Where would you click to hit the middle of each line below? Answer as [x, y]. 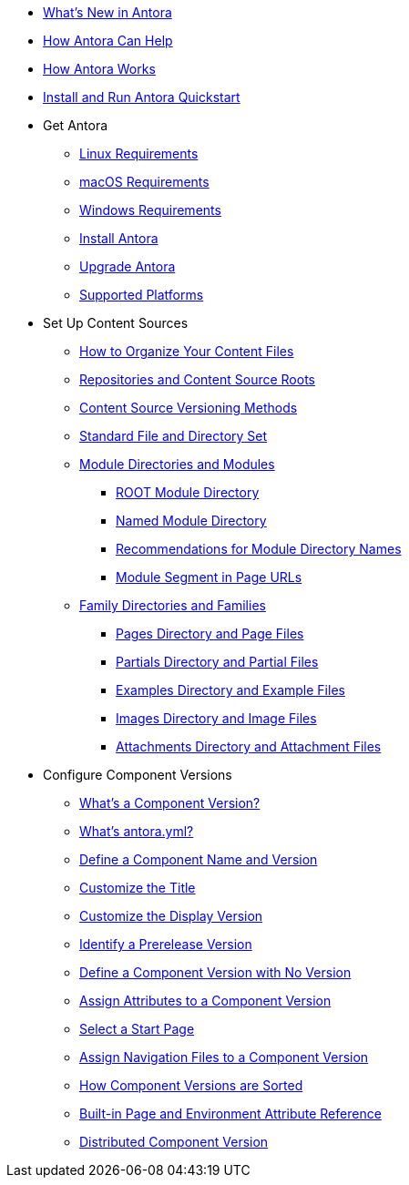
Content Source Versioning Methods [189, 408]
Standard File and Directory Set [174, 436]
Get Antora [76, 125]
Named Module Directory [191, 521]
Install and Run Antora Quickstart [142, 97]
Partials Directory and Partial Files [217, 662]
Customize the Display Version [171, 916]
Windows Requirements [150, 210]
